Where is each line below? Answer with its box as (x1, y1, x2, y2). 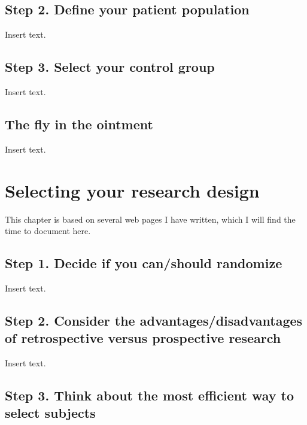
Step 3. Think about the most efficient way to (5, 386, 294, 405)
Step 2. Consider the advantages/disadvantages (5, 311, 303, 329)
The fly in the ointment (5, 114, 153, 133)
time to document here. (5, 224, 91, 237)
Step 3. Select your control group (5, 57, 215, 76)
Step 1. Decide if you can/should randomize (5, 254, 282, 272)
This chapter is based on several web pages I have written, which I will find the (5, 212, 296, 225)
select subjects (5, 403, 96, 422)
